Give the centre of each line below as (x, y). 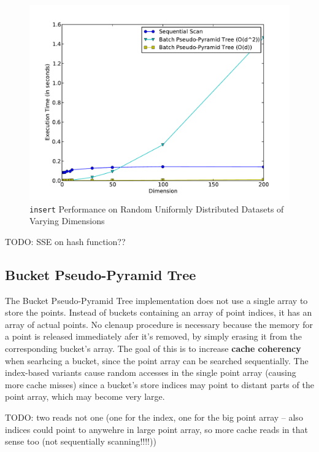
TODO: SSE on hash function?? (65, 241)
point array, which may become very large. (85, 396)
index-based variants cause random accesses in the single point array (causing (151, 372)
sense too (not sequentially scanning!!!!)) (81, 441)
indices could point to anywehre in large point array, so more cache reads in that (156, 429)
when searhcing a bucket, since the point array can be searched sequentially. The (157, 360)
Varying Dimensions (67, 221)
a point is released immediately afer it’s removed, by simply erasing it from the (153, 336)
